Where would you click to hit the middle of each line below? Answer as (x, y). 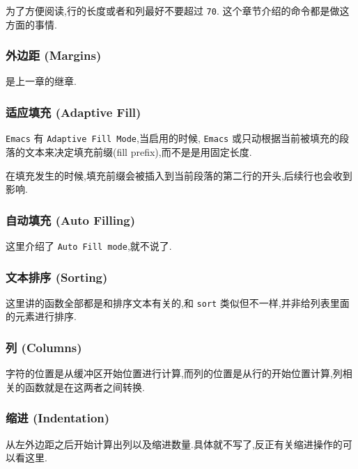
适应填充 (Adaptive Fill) (73, 112)
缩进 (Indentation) (58, 418)
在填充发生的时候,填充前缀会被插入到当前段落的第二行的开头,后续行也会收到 (179, 175)
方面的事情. (31, 24)
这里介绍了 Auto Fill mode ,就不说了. (89, 245)
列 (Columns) (44, 347)
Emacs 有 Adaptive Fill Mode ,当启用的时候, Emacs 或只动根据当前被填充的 (172, 138)
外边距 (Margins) (54, 55)
